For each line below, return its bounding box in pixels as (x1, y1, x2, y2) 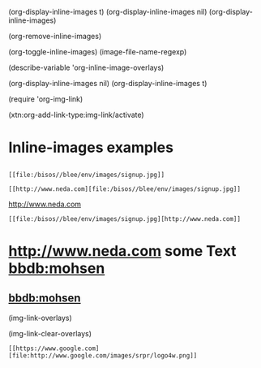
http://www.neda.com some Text (8, 241, 237, 260)
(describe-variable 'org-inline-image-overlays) (8, 63, 165, 72)
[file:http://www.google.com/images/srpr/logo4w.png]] (8, 351, 198, 360)
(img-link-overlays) (8, 313, 73, 323)
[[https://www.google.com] (8, 344, 100, 353)
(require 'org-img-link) (8, 94, 83, 104)
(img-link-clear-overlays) (8, 328, 92, 338)
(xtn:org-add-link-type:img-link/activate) (8, 110, 144, 119)
